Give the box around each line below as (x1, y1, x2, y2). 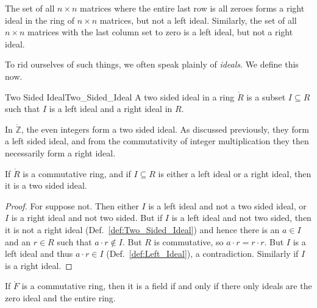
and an (5, 235, 31, 248)
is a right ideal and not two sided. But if (11, 211, 163, 224)
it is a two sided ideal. (5, 179, 87, 192)
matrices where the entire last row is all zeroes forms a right (80, 2, 305, 14)
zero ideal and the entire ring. (5, 291, 116, 304)
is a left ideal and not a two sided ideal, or (148, 199, 307, 212)
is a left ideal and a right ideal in (49, 102, 173, 115)
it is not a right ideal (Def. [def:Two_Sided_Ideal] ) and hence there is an (5, 223, 280, 236)
